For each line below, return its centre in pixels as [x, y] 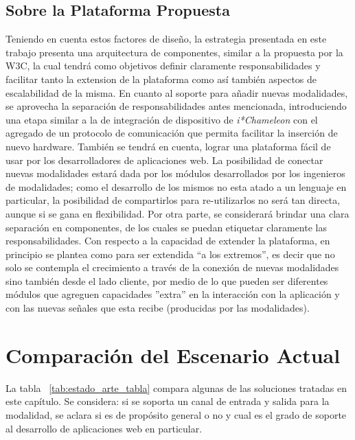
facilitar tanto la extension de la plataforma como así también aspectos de [161, 79]
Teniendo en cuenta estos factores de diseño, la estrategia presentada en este [166, 39]
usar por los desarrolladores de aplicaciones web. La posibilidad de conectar [164, 160]
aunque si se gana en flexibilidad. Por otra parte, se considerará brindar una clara [177, 213]
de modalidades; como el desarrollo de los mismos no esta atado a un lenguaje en [176, 186]
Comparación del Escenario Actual [173, 355]
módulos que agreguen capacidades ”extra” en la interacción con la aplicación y [173, 294]
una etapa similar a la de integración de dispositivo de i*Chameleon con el [162, 119]
